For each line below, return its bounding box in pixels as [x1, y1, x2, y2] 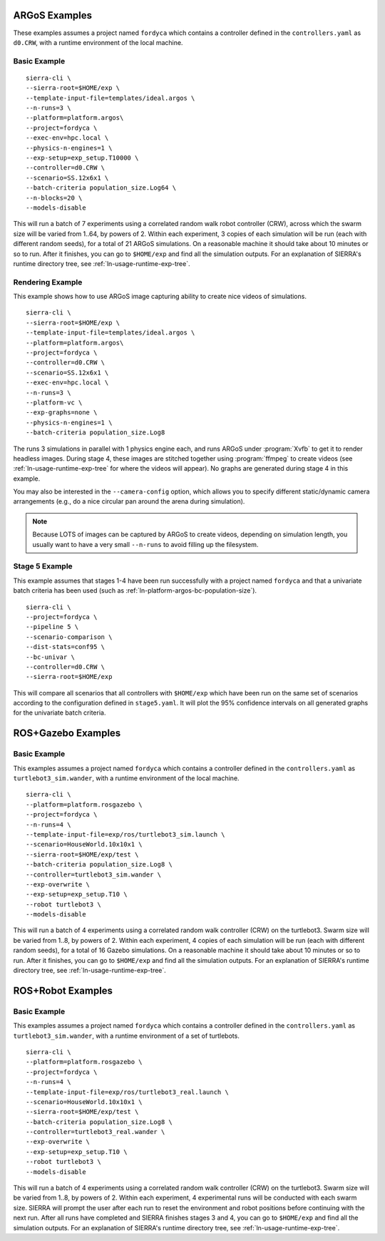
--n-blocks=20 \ [26, 193, 83, 202]
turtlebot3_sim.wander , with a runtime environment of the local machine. [13, 774, 240, 782]
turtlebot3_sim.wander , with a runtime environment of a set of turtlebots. [13, 1031, 240, 1040]
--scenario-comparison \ [26, 633, 113, 641]
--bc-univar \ [26, 653, 75, 661]
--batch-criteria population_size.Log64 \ [26, 184, 177, 192]
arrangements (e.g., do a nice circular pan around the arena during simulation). [13, 497, 245, 506]
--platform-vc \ [26, 398, 83, 407]
